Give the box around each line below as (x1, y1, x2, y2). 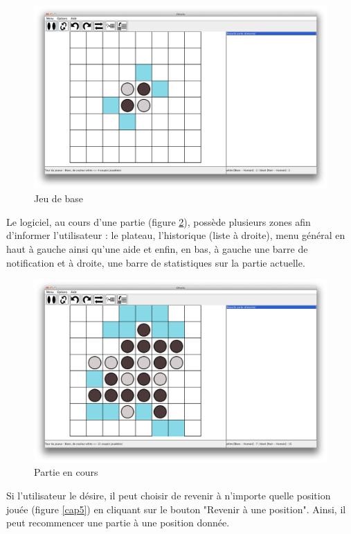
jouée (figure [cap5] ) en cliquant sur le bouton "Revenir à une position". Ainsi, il (6, 501, 346, 516)
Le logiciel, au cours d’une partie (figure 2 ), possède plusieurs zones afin (6, 214, 311, 229)
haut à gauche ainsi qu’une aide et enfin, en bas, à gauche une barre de (6, 241, 308, 256)
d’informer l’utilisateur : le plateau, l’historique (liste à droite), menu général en (6, 228, 345, 242)
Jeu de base (34, 191, 84, 206)
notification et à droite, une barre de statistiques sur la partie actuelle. (6, 255, 305, 269)
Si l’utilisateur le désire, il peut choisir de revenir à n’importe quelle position (6, 488, 331, 502)
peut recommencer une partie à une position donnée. (6, 515, 230, 530)
